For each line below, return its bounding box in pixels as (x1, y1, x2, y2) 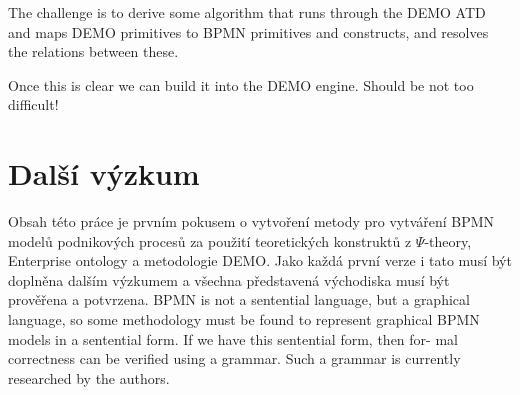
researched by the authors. (8, 367, 170, 388)
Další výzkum (8, 153, 200, 194)
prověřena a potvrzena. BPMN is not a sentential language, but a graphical (8, 289, 470, 310)
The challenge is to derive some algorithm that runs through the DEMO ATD (8, 2, 486, 22)
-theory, (424, 230, 472, 251)
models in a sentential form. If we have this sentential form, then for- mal (8, 328, 458, 349)
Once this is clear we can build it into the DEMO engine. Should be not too (8, 74, 474, 95)
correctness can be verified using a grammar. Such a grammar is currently (8, 348, 461, 369)
